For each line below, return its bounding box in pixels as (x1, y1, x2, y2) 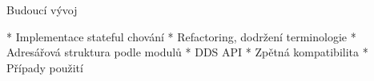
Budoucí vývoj (6, 2, 78, 17)
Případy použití (6, 59, 83, 75)
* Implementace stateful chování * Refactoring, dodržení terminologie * (6, 28, 356, 44)
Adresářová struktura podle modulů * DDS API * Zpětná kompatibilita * (6, 44, 368, 60)
